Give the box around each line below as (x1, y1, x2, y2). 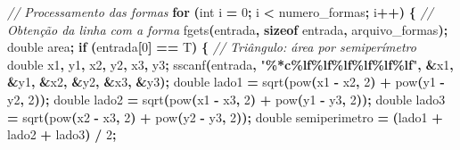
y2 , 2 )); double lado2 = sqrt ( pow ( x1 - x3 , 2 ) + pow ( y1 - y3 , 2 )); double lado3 (7, 89, 446, 108)
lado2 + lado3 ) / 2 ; (7, 125, 117, 144)
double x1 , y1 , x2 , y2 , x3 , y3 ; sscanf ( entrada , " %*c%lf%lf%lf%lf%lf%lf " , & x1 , (7, 54, 454, 73)
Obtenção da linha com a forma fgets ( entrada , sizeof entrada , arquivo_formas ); (7, 20, 448, 38)
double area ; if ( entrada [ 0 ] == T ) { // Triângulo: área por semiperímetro (7, 37, 416, 56)
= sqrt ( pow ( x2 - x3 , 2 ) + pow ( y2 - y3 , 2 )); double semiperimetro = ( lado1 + (7, 107, 443, 126)
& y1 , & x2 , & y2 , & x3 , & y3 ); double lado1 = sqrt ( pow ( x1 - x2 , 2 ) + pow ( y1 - (7, 72, 445, 91)
